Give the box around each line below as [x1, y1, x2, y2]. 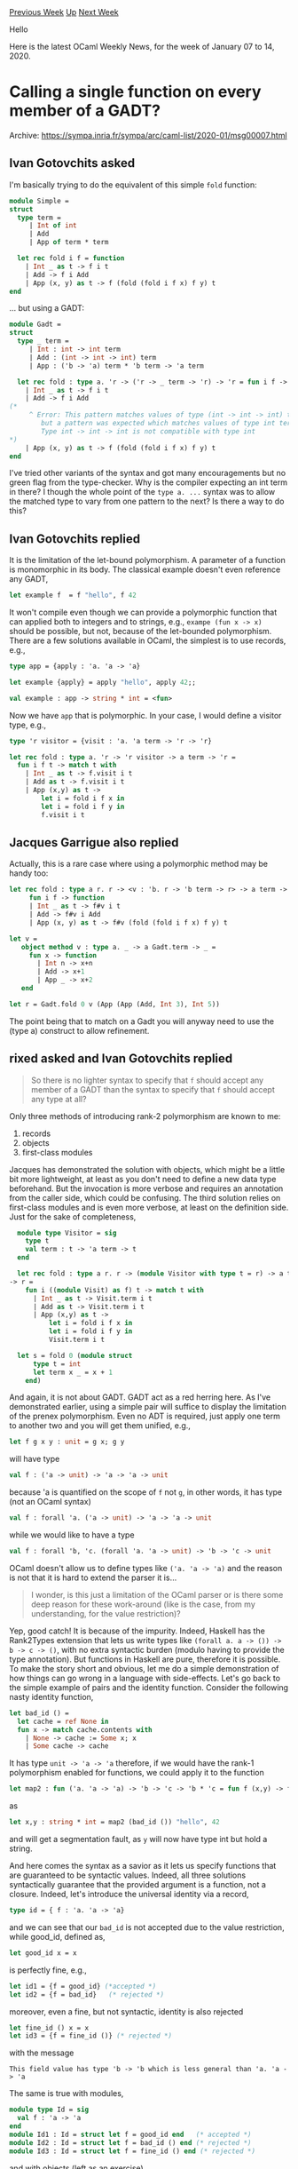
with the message [9, 2047, 74, 2058]
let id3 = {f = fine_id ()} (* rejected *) [9, 2031, 173, 2040]
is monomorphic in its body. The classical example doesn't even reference [9, 564, 281, 575]
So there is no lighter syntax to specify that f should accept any [30, 1075, 264, 1085]
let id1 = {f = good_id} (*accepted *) [9, 1982, 157, 1990]
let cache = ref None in [17, 1717, 109, 1726]
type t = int [32, 1359, 82, 1369]
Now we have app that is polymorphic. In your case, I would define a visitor [9, 710, 282, 720]
